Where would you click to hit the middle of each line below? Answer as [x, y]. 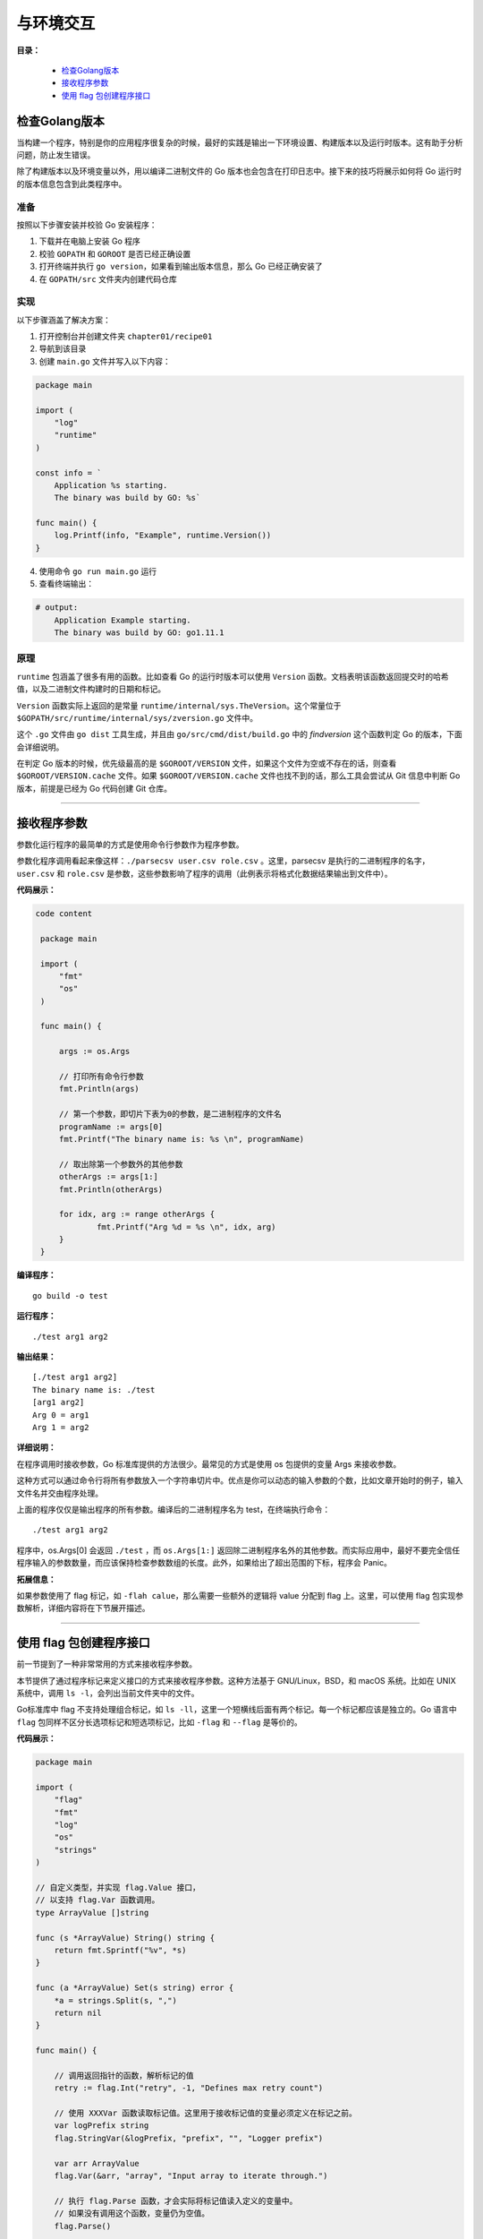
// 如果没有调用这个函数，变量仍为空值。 [132, 2213]
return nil [78, 2012]
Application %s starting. [111, 485]
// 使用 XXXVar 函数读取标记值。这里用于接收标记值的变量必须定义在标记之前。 [206, 2113]
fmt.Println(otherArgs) [111, 1189]
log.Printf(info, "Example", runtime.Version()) [163, 536]
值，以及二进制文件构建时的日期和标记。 [91, 689]
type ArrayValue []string [92, 1913]
